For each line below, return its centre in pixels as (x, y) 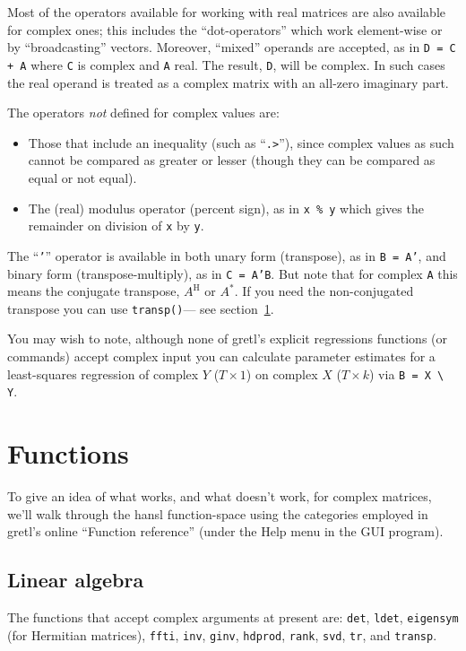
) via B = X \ (407, 373)
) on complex (282, 373)
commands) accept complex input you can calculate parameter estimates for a (221, 356)
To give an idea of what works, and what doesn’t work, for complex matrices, (220, 496)
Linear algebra (76, 580)
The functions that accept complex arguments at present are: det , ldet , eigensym (233, 617)
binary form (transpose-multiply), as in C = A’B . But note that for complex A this (233, 273)
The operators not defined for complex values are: (143, 113)
